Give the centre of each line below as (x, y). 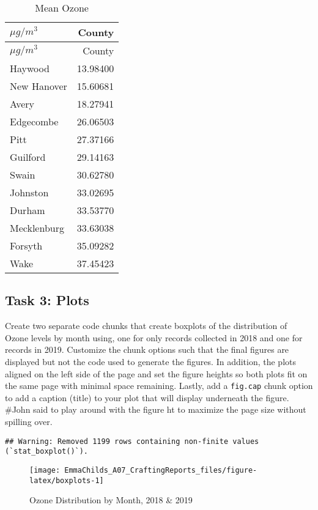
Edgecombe (34, 121)
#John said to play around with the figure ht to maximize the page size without (156, 409)
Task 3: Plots (47, 300)
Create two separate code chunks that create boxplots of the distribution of (146, 326)
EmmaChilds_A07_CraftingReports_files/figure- (161, 470)
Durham (28, 210)
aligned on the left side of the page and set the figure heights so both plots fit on (156, 373)
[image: (45, 470)
